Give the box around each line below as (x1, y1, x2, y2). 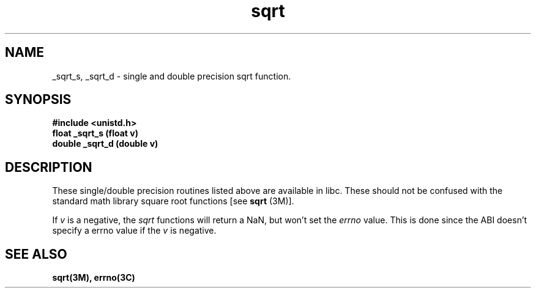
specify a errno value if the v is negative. (52, 225, 217, 236)
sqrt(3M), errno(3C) (52, 272, 135, 283)
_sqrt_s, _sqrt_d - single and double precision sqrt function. (52, 70, 291, 81)
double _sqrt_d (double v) (52, 138, 158, 149)
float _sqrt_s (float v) (52, 128, 138, 139)
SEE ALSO (5, 246, 67, 262)
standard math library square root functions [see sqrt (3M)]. (52, 196, 294, 207)
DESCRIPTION (5, 159, 92, 175)
